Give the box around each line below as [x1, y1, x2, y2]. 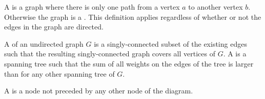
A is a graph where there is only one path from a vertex [4, 2, 180, 12]
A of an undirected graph [4, 38, 84, 49]
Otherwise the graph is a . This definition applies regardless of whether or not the [4, 11, 261, 22]
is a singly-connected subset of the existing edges [94, 38, 247, 49]
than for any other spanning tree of [4, 68, 115, 79]
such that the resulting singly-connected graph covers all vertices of [4, 48, 215, 59]
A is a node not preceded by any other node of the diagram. [4, 85, 193, 96]
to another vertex [188, 2, 243, 12]
